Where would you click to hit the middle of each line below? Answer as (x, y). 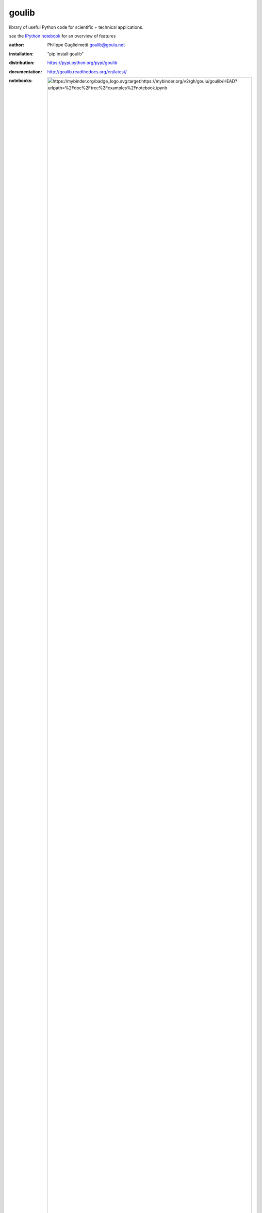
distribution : (22, 63)
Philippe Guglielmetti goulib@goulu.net (86, 45)
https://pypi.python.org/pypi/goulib (82, 63)
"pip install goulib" (66, 54)
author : (16, 45)
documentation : (25, 72)
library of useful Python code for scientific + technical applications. (76, 27)
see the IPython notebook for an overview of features (62, 36)
